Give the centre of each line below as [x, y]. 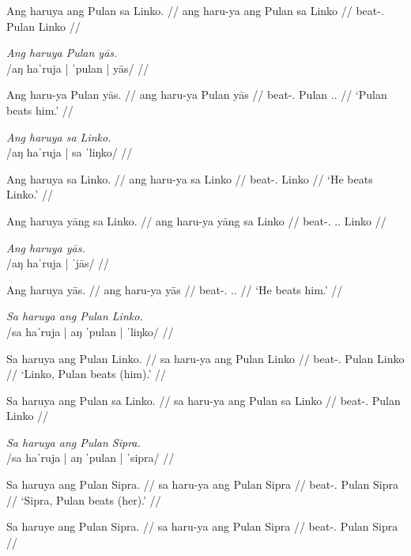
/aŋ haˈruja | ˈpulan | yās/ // [78, 68]
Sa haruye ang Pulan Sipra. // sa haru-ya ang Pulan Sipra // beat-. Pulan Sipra [202, 526]
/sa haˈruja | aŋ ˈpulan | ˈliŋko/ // [90, 331]
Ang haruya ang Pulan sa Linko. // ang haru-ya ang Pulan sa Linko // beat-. [195, 10]
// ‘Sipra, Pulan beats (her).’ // [84, 499]
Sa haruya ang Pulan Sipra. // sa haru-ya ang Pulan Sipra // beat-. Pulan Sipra [203, 484]
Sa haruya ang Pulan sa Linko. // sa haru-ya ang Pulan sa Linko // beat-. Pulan [204, 400]
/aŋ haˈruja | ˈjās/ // [58, 263]
